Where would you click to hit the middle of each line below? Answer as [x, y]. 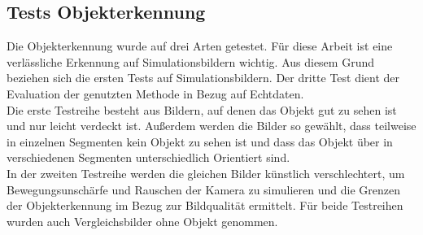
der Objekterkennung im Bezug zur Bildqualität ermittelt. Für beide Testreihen [205, 205]
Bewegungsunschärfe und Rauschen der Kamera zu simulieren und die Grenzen [203, 189]
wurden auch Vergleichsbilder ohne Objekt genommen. [142, 221]
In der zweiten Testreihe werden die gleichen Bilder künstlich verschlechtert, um [206, 173]
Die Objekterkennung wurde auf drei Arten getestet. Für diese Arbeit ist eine [200, 46]
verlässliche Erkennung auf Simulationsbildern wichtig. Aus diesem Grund [190, 61]
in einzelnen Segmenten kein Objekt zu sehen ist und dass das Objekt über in [200, 141]
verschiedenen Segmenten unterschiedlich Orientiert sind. [148, 157]
